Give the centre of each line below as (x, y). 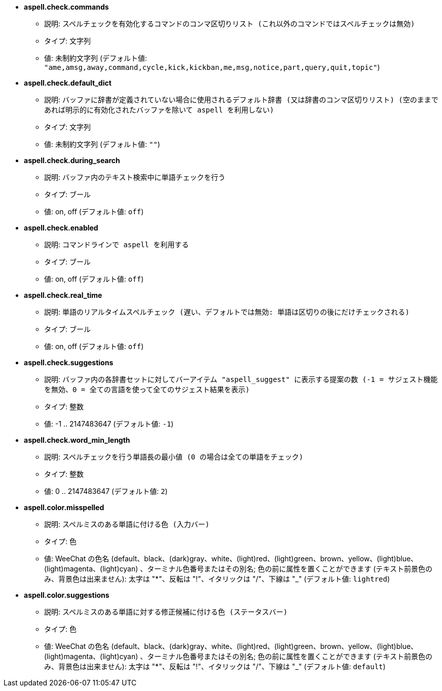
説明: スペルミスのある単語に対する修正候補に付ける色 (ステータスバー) (166, 612)
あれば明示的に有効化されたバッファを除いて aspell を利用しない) (159, 110)
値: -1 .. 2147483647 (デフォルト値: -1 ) (109, 424)
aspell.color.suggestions (67, 595)
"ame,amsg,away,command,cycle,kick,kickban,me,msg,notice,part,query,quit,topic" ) (212, 67)
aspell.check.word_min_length (77, 440)
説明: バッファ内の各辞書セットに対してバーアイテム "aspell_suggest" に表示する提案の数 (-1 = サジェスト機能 (241, 379)
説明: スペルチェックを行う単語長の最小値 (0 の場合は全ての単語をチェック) (174, 457)
